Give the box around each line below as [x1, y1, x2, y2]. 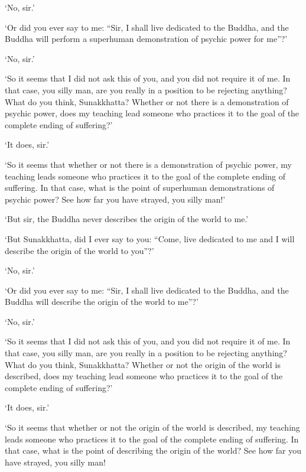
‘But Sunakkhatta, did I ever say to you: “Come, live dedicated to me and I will [5, 232, 295, 245]
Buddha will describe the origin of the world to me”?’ [5, 295, 198, 308]
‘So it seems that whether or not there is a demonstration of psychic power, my [5, 158, 292, 170]
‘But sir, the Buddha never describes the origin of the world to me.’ [5, 213, 249, 225]
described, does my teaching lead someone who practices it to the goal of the [5, 370, 283, 382]
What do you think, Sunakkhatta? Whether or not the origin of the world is [5, 358, 281, 370]
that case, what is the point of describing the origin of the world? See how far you [5, 444, 302, 457]
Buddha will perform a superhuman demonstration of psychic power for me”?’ [5, 32, 288, 45]
